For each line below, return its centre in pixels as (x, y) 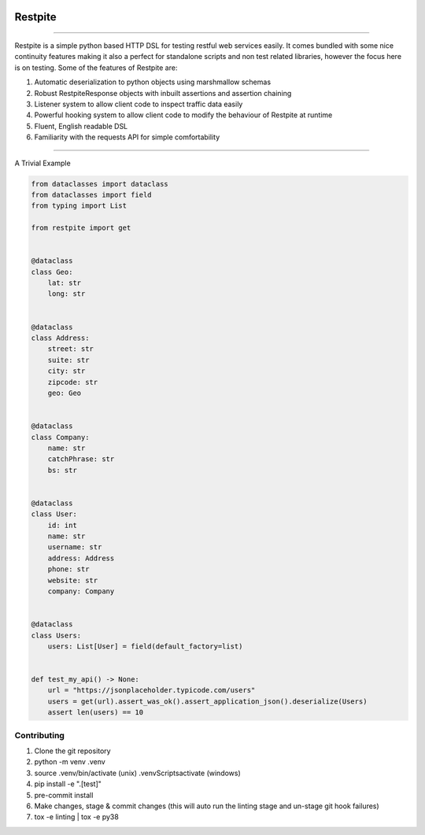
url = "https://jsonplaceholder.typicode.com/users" (152, 690)
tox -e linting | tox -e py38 (77, 817)
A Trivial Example (42, 163)
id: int (63, 525)
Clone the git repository (72, 751)
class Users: (56, 635)
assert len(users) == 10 (96, 713)
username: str (75, 547)
